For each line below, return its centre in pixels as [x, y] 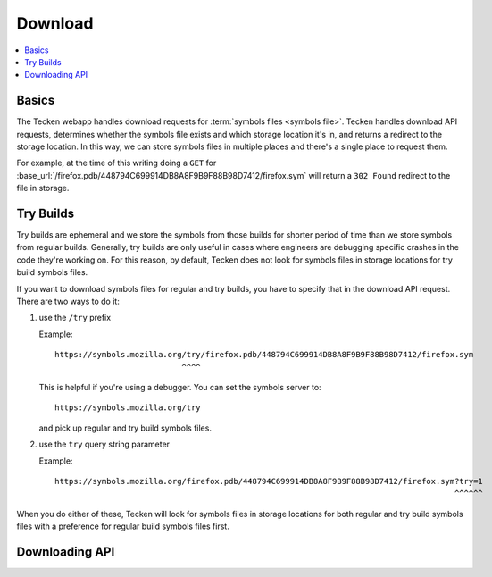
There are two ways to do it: [68, 301]
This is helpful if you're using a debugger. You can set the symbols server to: [180, 387]
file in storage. [43, 188]
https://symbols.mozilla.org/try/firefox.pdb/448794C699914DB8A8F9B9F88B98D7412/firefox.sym [264, 355]
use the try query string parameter [104, 444]
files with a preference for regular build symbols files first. [123, 526]
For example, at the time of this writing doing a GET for [117, 163]
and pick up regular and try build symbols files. [125, 428]
